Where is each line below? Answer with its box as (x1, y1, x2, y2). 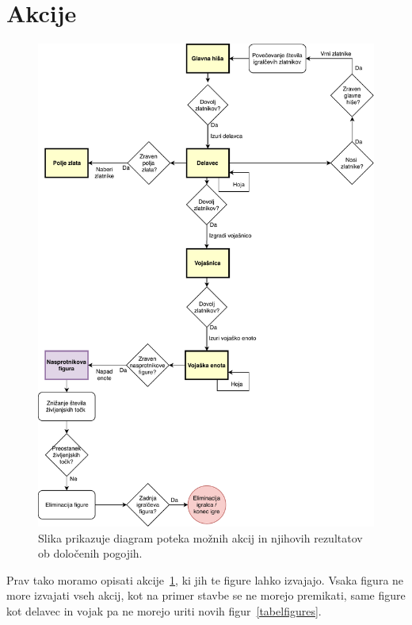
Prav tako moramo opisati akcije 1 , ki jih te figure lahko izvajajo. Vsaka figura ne (6, 571, 404, 588)
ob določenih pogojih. (38, 545, 143, 562)
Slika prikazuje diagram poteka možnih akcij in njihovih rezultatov (38, 529, 363, 546)
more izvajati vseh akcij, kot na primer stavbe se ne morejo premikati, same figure (6, 587, 406, 604)
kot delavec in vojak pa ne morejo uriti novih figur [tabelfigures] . (6, 603, 322, 619)
